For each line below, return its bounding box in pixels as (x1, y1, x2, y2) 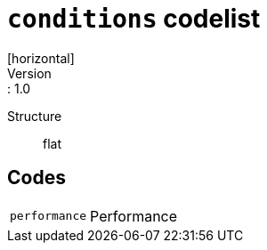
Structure (7, 108, 62, 124)
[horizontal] (7, 50, 75, 66)
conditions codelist (7, 4, 261, 34)
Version (7, 65, 52, 81)
